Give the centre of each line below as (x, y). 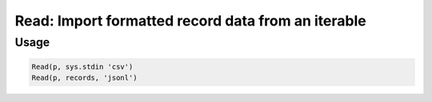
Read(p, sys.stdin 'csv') (82, 67)
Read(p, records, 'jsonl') (84, 78)
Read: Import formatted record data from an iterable (191, 21)
